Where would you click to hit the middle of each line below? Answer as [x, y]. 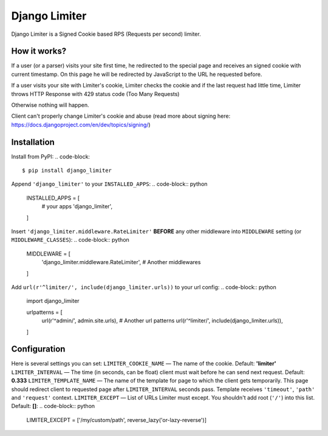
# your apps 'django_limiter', [77, 206]
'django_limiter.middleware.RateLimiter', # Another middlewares [121, 262]
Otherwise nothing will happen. [50, 105]
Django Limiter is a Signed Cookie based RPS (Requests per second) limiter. [106, 34]
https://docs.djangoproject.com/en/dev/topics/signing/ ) [81, 124]
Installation [33, 142]
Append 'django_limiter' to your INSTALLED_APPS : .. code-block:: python [109, 184]
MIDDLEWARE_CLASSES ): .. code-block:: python [70, 240]
